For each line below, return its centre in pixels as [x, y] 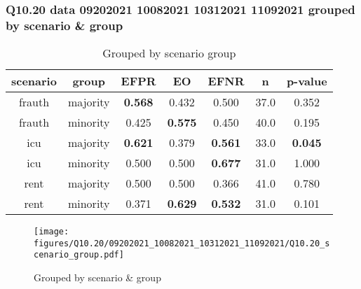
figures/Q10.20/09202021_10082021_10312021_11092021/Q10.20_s [182, 243]
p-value [307, 81]
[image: [52, 232]
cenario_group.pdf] [79, 255]
